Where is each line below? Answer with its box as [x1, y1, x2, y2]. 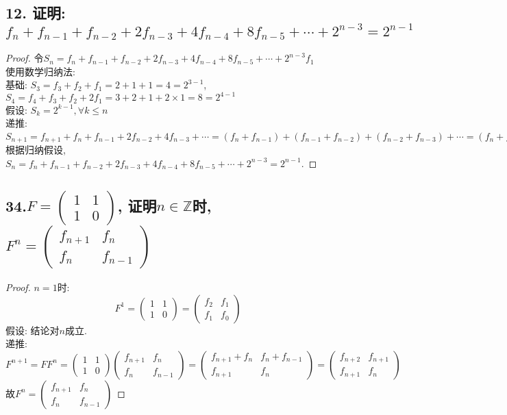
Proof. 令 [5, 51, 44, 65]
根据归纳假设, [5, 142, 66, 156]
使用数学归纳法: [5, 64, 75, 78]
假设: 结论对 [5, 323, 60, 337]
